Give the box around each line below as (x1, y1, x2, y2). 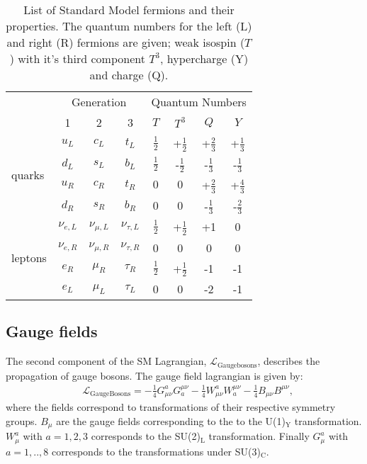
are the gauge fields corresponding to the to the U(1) (56, 413, 286, 428)
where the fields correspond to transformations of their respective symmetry (6, 400, 336, 414)
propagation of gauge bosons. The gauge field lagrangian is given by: (6, 368, 303, 383)
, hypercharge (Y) (160, 50, 249, 67)
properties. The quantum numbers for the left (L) (6, 18, 252, 34)
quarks (11, 166, 45, 183)
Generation (71, 94, 127, 110)
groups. (6, 413, 38, 428)
